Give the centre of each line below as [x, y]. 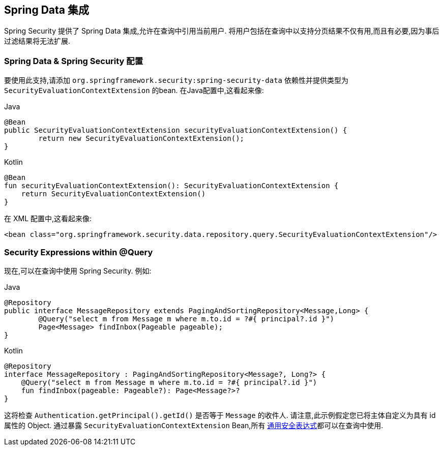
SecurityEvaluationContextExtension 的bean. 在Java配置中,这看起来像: [134, 91]
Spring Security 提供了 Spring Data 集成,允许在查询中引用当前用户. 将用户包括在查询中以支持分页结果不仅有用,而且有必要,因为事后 [222, 31]
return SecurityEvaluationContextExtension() [113, 194]
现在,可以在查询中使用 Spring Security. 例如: [78, 271]
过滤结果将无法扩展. [37, 41]
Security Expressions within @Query [79, 252]
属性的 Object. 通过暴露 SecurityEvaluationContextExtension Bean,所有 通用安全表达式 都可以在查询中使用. [194, 425]
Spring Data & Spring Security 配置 [74, 61]
